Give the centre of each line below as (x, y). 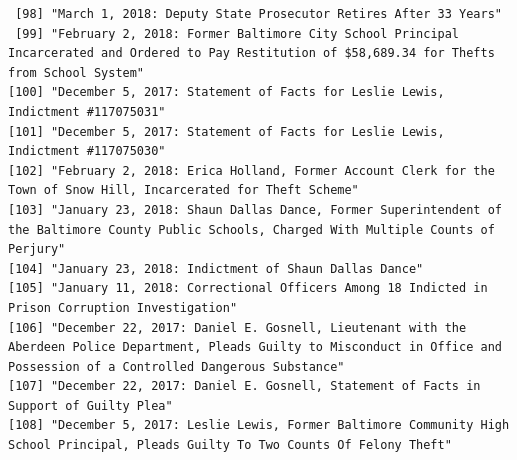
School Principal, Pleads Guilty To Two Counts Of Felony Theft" (230, 445)
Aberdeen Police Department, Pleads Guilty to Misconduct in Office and (255, 347)
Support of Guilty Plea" (90, 405)
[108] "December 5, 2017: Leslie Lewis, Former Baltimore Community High (259, 425)
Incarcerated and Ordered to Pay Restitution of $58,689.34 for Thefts (251, 53)
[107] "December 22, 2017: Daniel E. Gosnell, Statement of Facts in (244, 386)
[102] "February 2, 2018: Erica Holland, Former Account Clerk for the (251, 170)
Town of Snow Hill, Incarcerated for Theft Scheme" (183, 190)
